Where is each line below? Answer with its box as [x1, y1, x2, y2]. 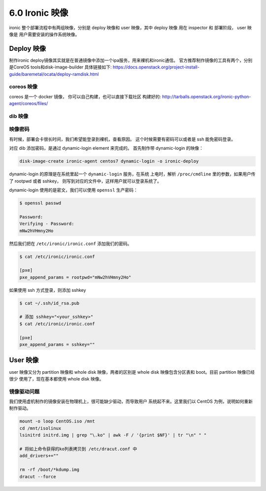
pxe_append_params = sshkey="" [19, 342, 96, 347]
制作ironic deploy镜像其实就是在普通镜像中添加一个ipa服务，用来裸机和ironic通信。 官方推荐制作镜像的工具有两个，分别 [9, 57, 253, 63]
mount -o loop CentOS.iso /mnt [19, 419, 96, 424]
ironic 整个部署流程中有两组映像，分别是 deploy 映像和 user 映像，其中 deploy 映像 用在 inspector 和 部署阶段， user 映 [9, 25, 252, 31]
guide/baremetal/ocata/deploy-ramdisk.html [9, 71, 99, 77]
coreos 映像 [9, 83, 38, 90]
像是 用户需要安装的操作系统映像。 [9, 31, 80, 37]
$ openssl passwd [19, 200, 62, 206]
